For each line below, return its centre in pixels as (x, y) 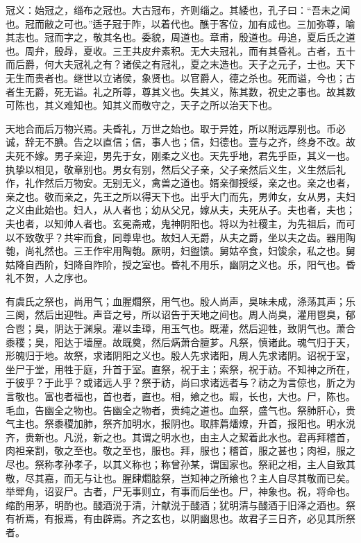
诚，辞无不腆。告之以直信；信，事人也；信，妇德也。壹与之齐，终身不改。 (176, 142)
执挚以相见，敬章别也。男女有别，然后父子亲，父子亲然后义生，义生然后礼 (176, 169)
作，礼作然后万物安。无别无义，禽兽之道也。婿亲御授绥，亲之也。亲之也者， (180, 183)
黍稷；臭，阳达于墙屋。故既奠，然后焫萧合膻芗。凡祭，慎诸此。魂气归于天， (180, 342)
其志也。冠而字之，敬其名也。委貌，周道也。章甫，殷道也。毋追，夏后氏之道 (180, 37)
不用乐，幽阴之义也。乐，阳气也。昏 (272, 264)
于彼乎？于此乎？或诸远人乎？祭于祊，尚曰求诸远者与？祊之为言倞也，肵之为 (180, 382)
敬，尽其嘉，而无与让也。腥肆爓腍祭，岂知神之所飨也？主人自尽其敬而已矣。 (180, 477)
